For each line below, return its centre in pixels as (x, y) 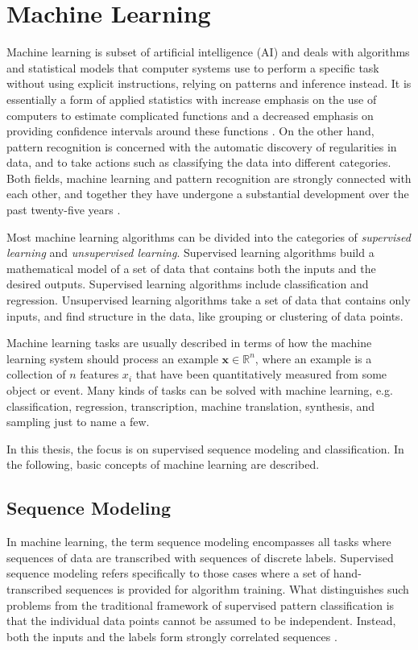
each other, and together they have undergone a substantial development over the (208, 194)
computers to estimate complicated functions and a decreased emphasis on (190, 115)
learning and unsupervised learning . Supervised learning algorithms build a (190, 253)
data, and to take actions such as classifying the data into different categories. (199, 162)
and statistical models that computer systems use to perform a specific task (193, 67)
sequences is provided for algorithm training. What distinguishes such (237, 588)
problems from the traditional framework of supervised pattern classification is (201, 604)
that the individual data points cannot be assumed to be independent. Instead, (201, 621)
